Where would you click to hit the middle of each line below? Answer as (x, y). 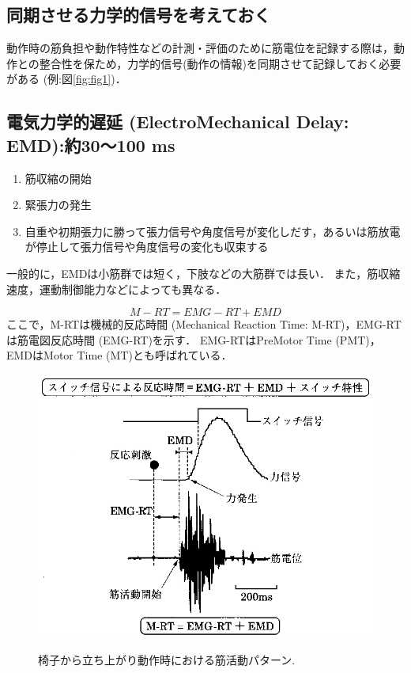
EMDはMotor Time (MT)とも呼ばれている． (119, 355)
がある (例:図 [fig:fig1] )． (66, 79)
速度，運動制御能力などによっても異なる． (117, 289)
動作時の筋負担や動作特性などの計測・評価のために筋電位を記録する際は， (200, 48)
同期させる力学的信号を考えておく (139, 15)
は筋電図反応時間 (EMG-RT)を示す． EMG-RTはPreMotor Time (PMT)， (194, 339)
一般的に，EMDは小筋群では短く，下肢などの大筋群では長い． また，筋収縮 (204, 273)
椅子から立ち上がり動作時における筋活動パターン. (167, 660)
